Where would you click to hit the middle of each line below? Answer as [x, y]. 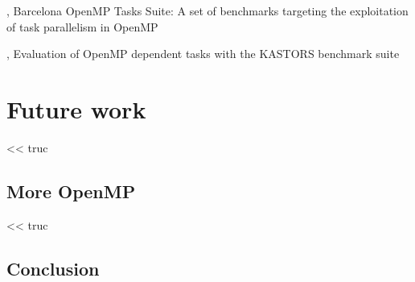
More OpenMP [71, 191]
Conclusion [53, 268]
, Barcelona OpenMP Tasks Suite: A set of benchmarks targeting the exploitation [207, 10]
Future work [76, 108]
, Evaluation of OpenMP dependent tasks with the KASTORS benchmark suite [203, 54]
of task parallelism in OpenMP [82, 26]
